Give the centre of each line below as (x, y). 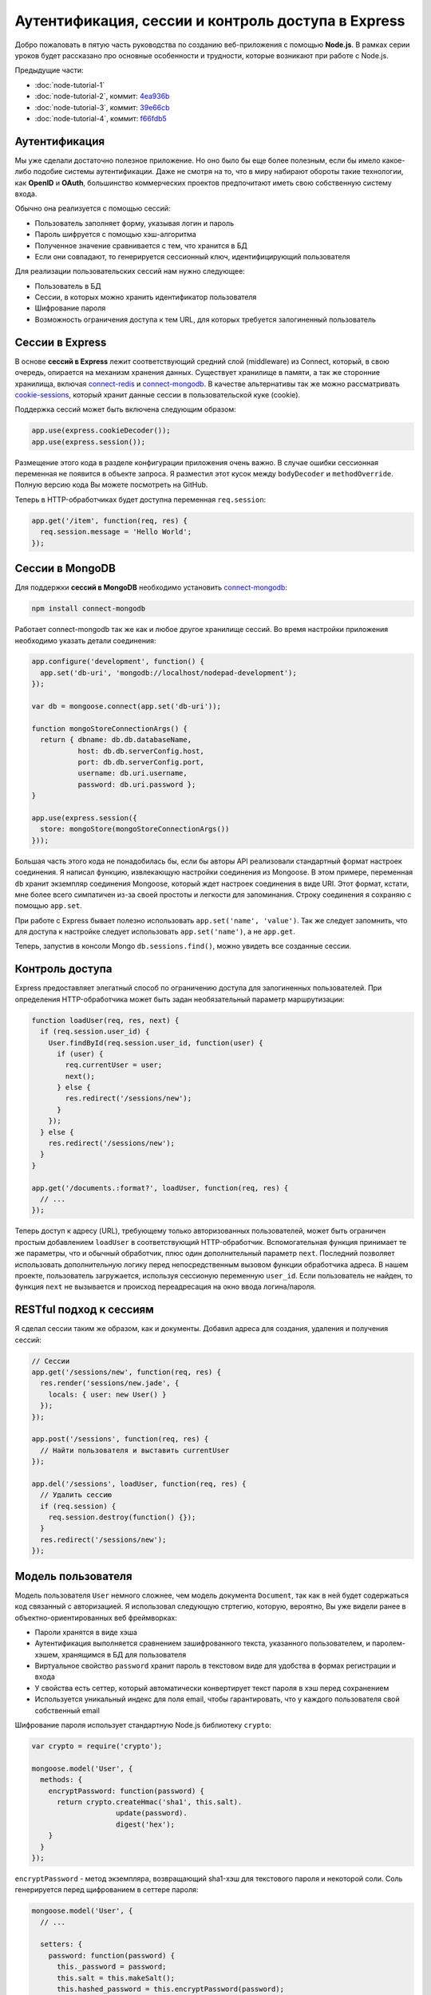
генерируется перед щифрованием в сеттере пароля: (107, 1890)
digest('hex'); (146, 1824)
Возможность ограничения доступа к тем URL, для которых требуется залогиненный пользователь (206, 319)
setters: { (61, 1944)
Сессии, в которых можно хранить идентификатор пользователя (146, 297)
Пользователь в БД (68, 286)
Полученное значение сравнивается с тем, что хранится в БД (141, 245)
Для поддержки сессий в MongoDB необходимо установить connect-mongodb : (151, 587)
